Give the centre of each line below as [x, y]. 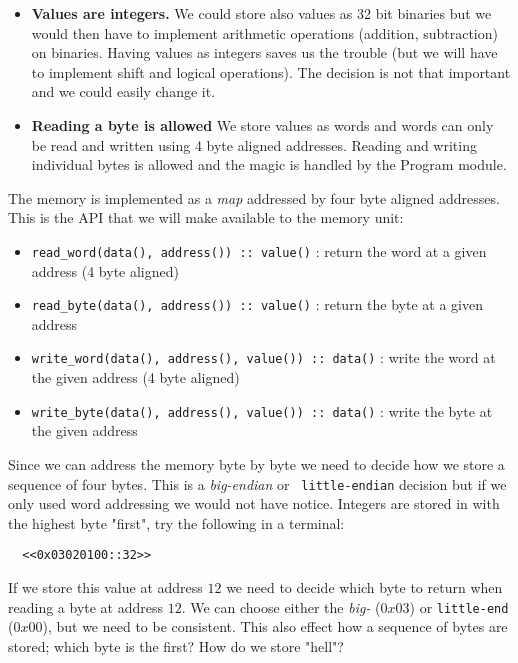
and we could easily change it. [123, 91]
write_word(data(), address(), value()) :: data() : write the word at [263, 357]
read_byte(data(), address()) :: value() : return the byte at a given [257, 304]
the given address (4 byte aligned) [135, 377]
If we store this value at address [105, 587]
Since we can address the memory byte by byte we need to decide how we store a [256, 463]
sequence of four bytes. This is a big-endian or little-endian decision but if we [257, 483]
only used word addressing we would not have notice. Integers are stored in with [254, 503]
